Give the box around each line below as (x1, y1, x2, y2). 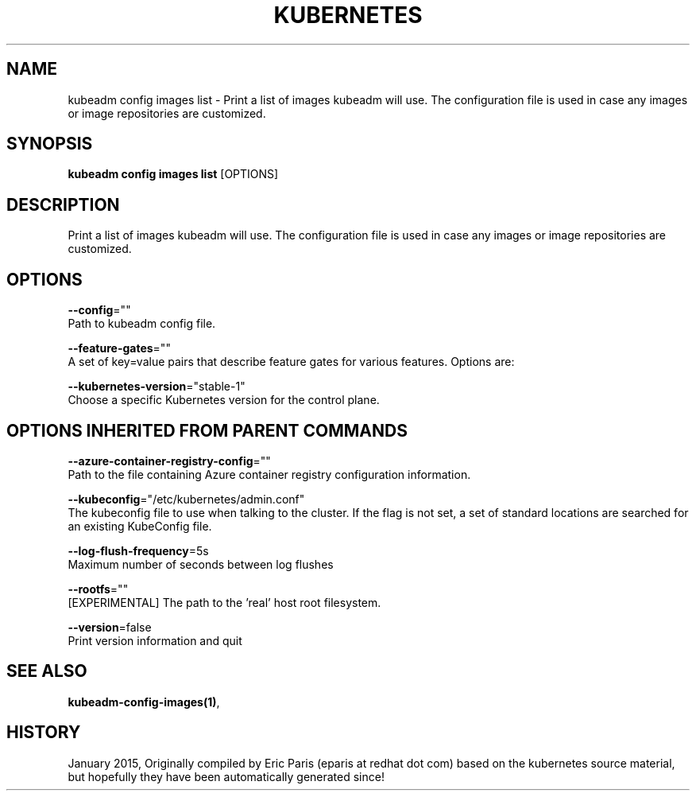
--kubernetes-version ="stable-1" (68, 379, 246, 394)
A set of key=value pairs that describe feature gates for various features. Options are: (68, 355, 515, 369)
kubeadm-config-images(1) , (68, 694, 220, 709)
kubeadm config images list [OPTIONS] (68, 167, 279, 181)
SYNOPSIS (6, 134, 93, 154)
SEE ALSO (6, 661, 87, 682)
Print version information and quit (68, 633, 242, 647)
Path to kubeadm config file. (68, 317, 216, 331)
